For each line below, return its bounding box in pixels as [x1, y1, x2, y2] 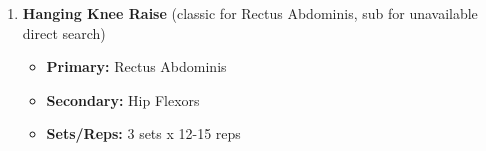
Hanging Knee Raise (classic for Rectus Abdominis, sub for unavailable [22, 3, 478, 23]
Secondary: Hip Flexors [46, 89, 200, 110]
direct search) [22, 22, 106, 43]
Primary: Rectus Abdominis [46, 56, 227, 77]
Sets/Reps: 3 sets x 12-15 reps [46, 123, 241, 144]
